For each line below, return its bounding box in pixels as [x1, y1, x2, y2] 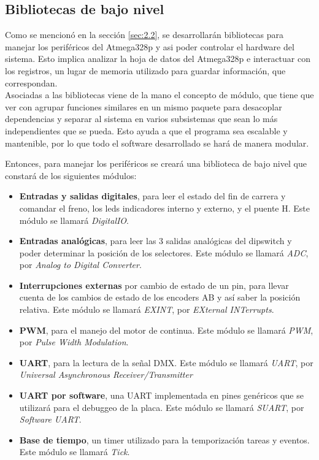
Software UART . [19, 413, 82, 426]
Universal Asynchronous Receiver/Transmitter [19, 368, 193, 381]
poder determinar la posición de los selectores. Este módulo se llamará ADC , [19, 246, 309, 259]
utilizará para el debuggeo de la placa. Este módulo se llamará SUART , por [19, 401, 304, 413]
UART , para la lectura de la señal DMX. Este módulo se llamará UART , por [19, 356, 313, 369]
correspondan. [5, 76, 58, 89]
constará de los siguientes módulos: [5, 169, 137, 182]
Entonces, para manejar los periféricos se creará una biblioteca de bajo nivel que [5, 157, 307, 170]
